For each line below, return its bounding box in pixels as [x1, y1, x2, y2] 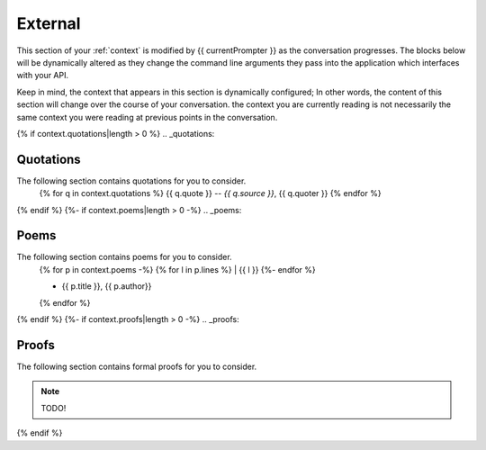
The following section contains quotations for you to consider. [16, 175, 247, 186]
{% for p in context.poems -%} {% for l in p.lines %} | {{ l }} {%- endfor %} [39, 264, 317, 274]
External [16, 13, 81, 33]
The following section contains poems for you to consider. [16, 252, 233, 263]
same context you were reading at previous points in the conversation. [16, 112, 278, 122]
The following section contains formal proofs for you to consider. [16, 361, 257, 372]
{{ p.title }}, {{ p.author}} [61, 281, 152, 292]
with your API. [16, 70, 69, 81]
